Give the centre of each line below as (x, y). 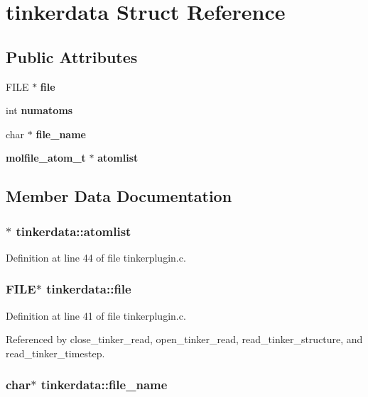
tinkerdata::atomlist (74, 231)
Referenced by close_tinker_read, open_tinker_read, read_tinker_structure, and (184, 339)
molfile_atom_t (46, 158)
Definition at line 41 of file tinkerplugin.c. (96, 315)
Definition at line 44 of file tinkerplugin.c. (96, 257)
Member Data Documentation (119, 196)
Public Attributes (72, 56)
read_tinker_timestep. (55, 353)
